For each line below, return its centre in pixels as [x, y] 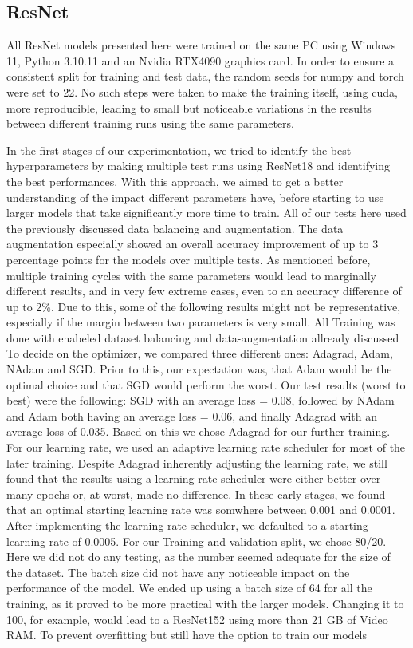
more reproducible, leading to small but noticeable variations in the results [189, 107]
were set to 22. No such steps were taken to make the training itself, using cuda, [202, 91]
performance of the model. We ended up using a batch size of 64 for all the [189, 588]
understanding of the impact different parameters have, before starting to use [195, 197]
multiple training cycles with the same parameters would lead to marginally [191, 275]
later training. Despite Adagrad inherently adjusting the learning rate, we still [197, 462]
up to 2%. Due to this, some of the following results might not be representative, [204, 306]
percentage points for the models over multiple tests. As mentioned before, [189, 259]
